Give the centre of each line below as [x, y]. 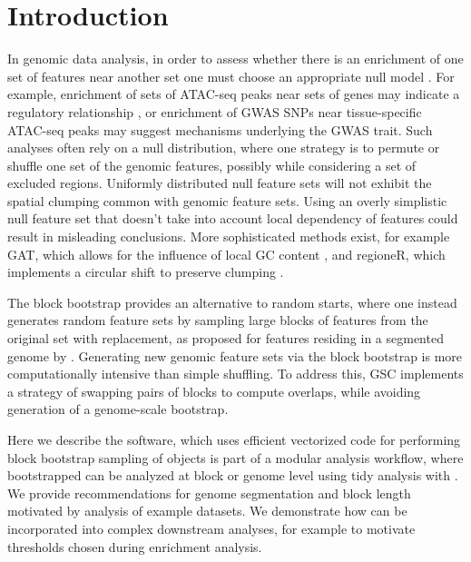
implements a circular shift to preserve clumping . [146, 272]
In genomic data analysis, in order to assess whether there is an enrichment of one [235, 59]
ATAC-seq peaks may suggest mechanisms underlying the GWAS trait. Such [220, 129]
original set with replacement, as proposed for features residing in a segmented [226, 338]
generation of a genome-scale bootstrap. [118, 409]
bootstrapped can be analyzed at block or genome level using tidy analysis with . [233, 475]
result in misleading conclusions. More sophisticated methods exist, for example [229, 237]
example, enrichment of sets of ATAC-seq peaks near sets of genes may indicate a [234, 94]
